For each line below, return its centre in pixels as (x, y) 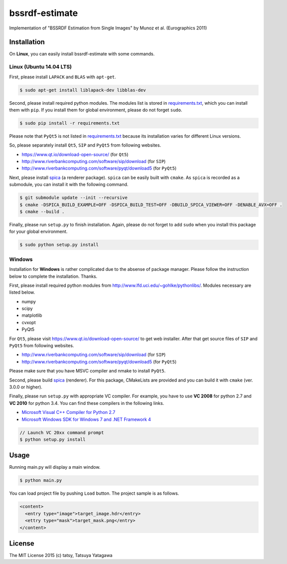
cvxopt (29, 322)
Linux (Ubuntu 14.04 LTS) (41, 67)
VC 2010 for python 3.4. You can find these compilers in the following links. (87, 403)
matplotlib (32, 315)
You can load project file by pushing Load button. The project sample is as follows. (94, 493)
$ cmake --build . (42, 212)
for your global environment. (38, 231)
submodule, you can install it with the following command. (69, 185)
